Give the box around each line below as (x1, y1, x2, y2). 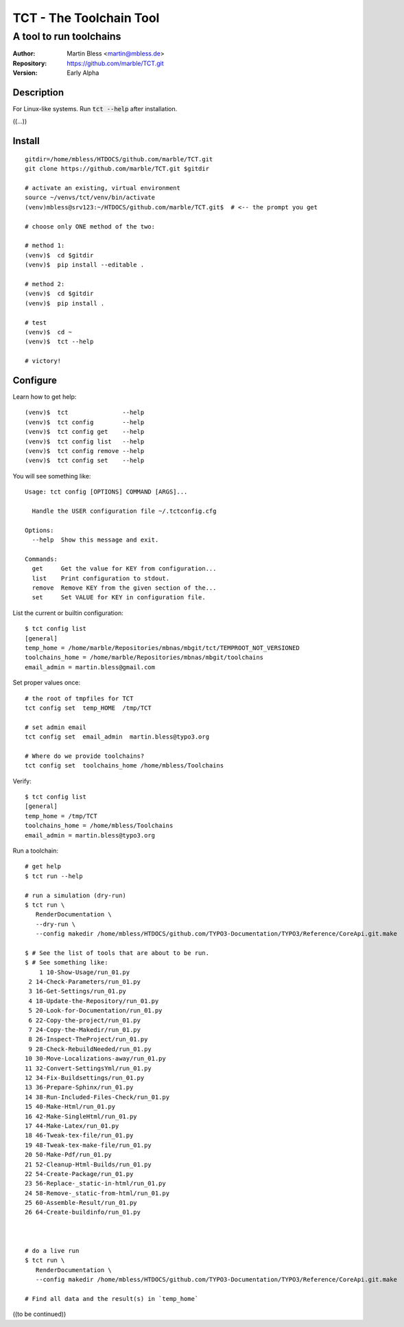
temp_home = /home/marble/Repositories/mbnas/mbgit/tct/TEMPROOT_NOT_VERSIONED (25, 644, 300, 651)
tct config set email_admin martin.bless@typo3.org (25, 733, 209, 741)
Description (12, 86, 64, 98)
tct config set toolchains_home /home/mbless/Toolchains (25, 762, 224, 770)
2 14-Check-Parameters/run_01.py (28, 978, 141, 986)
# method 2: (25, 280, 65, 288)
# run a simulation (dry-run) (25, 891, 127, 899)
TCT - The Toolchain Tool (12, 10, 160, 25)
